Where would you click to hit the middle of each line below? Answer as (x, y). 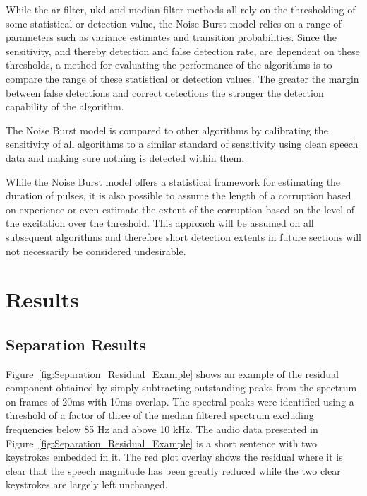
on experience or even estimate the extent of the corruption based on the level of (180, 209)
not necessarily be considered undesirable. (96, 250)
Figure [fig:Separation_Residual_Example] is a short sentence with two (161, 443)
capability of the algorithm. (65, 106)
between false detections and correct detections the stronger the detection (165, 92)
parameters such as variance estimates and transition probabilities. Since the (171, 37)
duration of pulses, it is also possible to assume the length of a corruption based (179, 195)
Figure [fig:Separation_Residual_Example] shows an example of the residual (173, 373)
